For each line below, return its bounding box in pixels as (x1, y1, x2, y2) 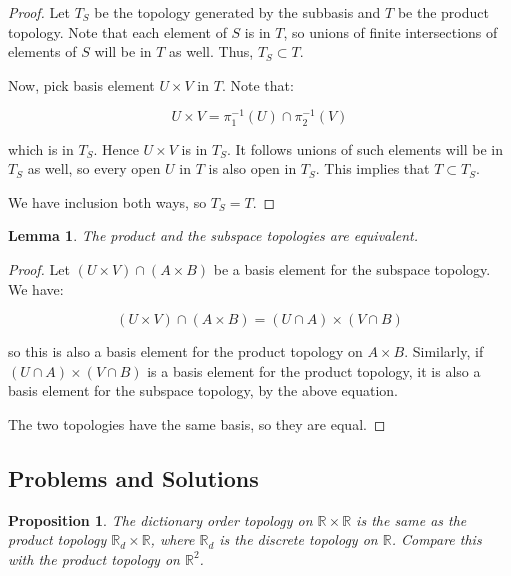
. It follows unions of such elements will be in (226, 138, 503, 159)
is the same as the (356, 509, 467, 530)
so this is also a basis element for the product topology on (8, 341, 363, 362)
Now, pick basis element (8, 74, 155, 95)
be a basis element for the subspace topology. (213, 258, 491, 279)
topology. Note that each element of (8, 21, 227, 42)
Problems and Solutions (8, 462, 259, 493)
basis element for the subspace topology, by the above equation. (8, 380, 399, 401)
